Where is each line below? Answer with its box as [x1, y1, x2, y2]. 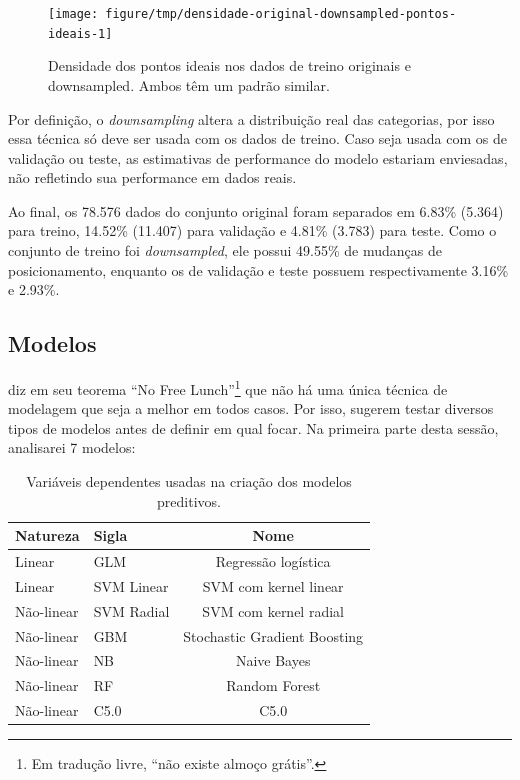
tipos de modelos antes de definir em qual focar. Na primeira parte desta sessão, [8, 417, 499, 438]
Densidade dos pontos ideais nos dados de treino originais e [48, 55, 411, 76]
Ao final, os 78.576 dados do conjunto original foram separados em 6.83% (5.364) [8, 200, 504, 221]
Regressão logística [215, 551, 331, 572]
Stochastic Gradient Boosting [183, 625, 364, 646]
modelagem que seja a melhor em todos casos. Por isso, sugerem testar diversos [8, 398, 494, 419]
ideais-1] [48, 26, 113, 41]
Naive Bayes [235, 650, 311, 671]
